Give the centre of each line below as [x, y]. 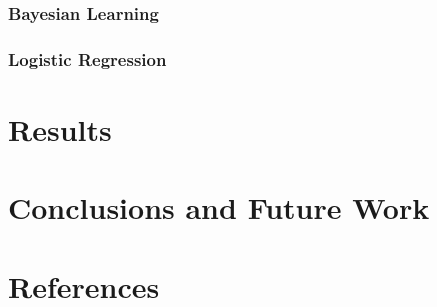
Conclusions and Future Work [219, 207]
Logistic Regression [87, 58]
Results [60, 128]
